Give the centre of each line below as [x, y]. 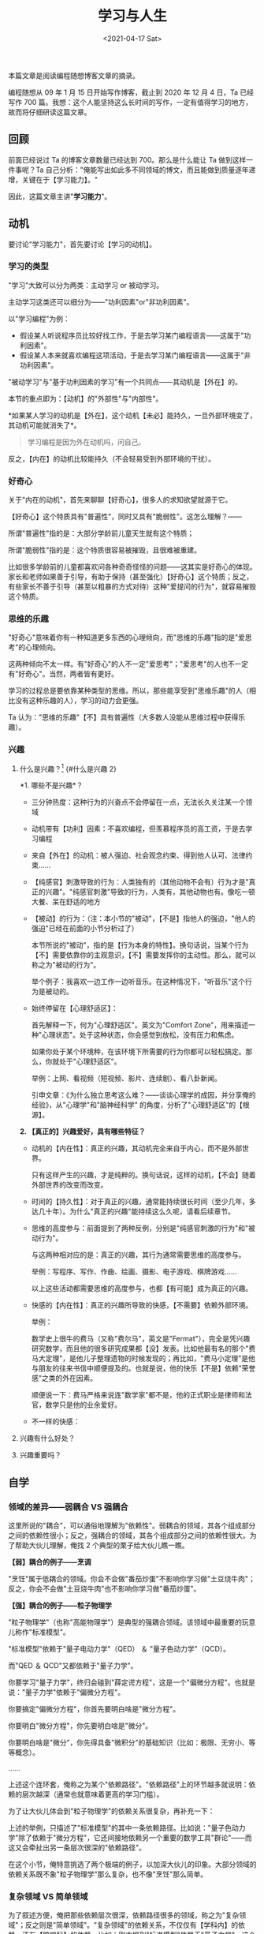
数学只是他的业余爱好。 [84, 1405]
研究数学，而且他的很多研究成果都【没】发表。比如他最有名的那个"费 [143, 1349]
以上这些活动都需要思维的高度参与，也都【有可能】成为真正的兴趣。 [142, 1289]
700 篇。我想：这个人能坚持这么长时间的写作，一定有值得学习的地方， [138, 102]
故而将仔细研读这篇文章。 [50, 112]
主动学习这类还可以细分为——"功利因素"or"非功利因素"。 [101, 301]
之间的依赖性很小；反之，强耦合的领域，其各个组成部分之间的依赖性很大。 [129, 1536]
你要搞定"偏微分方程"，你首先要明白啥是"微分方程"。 [94, 1709]
